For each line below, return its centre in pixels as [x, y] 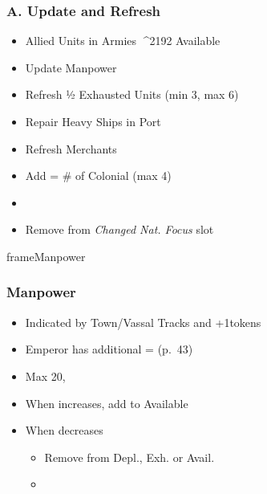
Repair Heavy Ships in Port [93, 121]
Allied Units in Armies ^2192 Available [123, 41]
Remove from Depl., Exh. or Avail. [129, 457]
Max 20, [45, 376]
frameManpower [46, 256]
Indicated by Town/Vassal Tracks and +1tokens [143, 322]
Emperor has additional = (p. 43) [109, 349]
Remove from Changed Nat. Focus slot [119, 229]
